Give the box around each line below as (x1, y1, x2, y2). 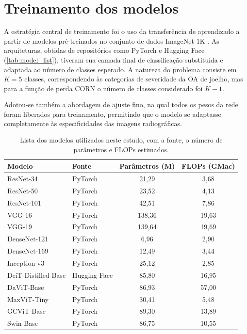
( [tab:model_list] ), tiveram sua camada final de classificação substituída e (4, 54, 223, 64)
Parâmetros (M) (119, 161, 175, 171)
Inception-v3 (7, 258, 45, 268)
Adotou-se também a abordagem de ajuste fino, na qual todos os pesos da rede (4, 99, 238, 110)
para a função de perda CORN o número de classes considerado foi (4, 83, 203, 93)
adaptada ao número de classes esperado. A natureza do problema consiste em (4, 64, 237, 74)
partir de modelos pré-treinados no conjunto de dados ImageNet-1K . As (4, 35, 219, 46)
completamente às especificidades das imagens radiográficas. (4, 118, 182, 128)
